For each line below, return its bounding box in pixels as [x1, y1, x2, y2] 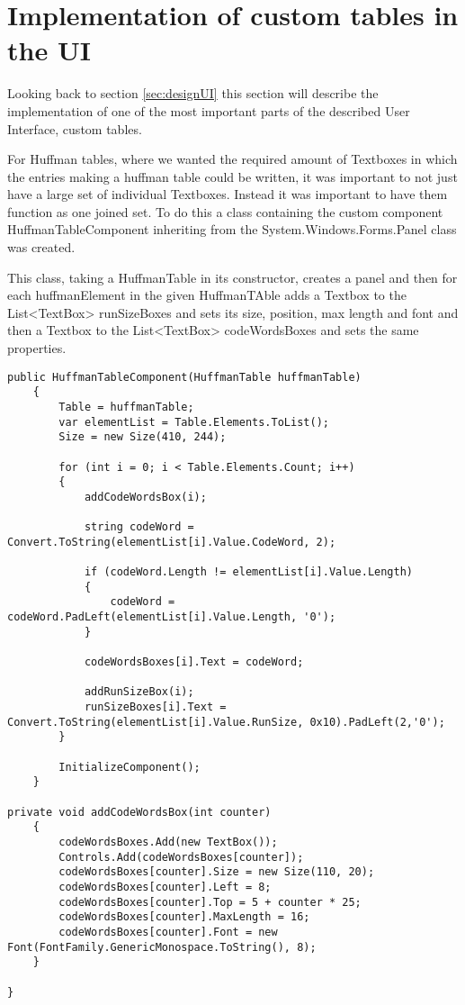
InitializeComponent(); [58, 760, 201, 774]
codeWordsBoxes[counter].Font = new [58, 925, 278, 938]
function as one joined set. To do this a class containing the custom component [7, 202, 443, 221]
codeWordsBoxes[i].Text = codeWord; [84, 656, 304, 669]
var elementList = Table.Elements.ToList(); [58, 415, 329, 429]
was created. [7, 238, 76, 257]
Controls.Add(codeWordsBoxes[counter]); [58, 850, 304, 864]
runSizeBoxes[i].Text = [84, 701, 227, 714]
